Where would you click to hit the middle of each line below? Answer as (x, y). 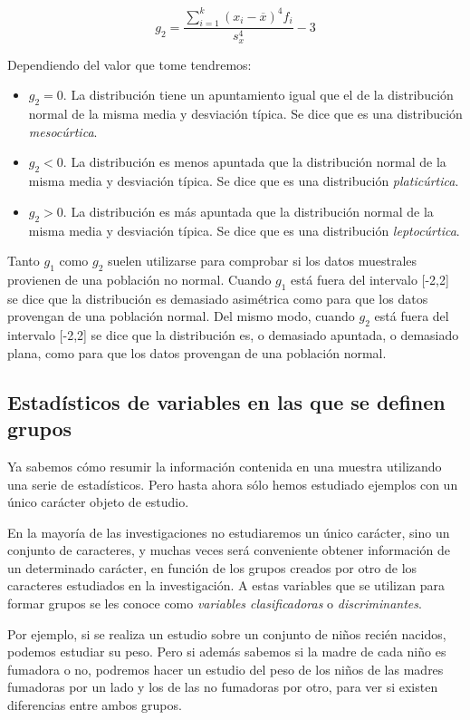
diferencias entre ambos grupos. (95, 705)
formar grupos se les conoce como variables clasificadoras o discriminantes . (215, 603)
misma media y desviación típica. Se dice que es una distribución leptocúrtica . (244, 230)
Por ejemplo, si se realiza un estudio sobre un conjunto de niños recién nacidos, (227, 633)
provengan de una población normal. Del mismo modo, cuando (181, 316)
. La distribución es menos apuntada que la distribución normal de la (254, 162)
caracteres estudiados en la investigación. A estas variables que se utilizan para (226, 585)
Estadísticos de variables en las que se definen (226, 401)
